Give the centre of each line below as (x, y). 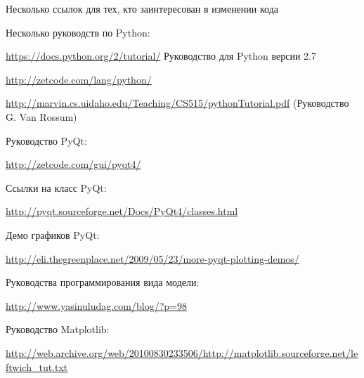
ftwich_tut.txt (37, 366)
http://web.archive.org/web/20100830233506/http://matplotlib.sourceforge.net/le (182, 352)
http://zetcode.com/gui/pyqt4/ (73, 164)
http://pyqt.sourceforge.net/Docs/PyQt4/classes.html (122, 211)
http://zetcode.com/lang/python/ (79, 79)
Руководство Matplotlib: (58, 329)
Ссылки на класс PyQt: (56, 187)
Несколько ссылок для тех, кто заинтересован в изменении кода (142, 8)
